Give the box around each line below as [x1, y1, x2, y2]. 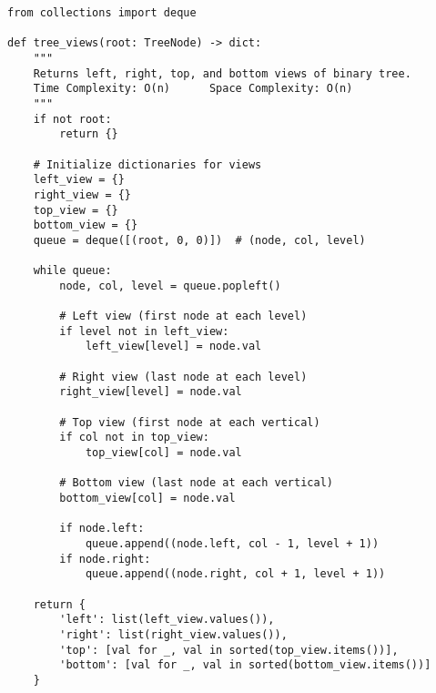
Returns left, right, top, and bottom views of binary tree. [33, 66, 411, 80]
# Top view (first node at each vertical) [59, 415, 320, 429]
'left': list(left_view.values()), [59, 613, 275, 627]
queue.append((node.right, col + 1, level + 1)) [85, 567, 386, 581]
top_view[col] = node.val [85, 446, 242, 460]
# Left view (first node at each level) [59, 310, 308, 323]
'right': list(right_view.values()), [59, 627, 288, 641]
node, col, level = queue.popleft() [59, 279, 281, 292]
